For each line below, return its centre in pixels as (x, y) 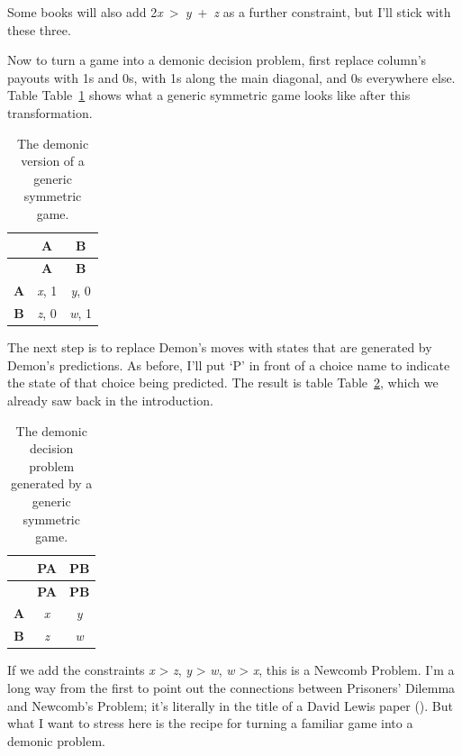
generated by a (52, 483)
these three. (39, 29)
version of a (53, 161)
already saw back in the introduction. (110, 400)
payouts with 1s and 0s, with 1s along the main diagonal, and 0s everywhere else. (231, 77)
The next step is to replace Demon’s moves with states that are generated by (220, 347)
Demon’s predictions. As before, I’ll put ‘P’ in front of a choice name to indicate (229, 364)
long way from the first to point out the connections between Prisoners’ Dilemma (231, 687)
